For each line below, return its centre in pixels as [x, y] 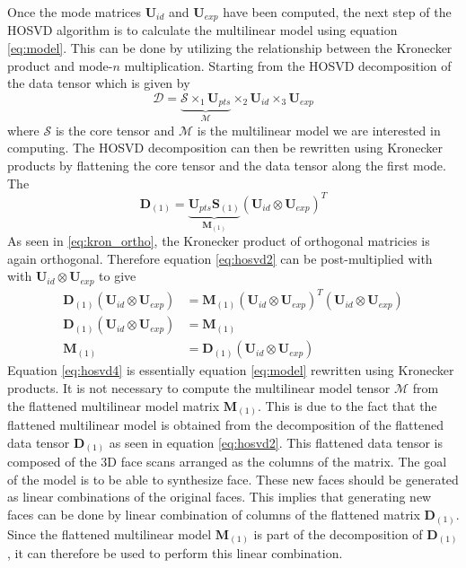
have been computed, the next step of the [337, 12]
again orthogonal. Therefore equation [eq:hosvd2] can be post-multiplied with [220, 258]
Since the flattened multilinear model [110, 533]
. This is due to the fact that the [347, 405]
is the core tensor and [115, 130]
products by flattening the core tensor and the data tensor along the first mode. [227, 165]
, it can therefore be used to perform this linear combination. [175, 553]
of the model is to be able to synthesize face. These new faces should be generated [233, 479]
